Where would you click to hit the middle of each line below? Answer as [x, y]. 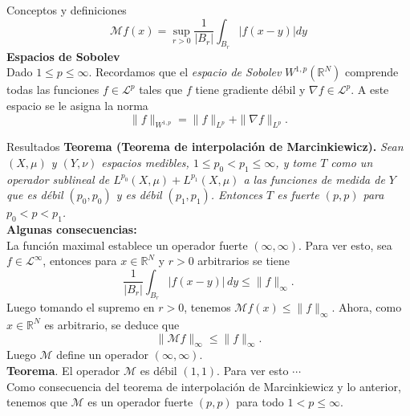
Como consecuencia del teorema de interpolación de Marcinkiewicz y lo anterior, [204, 386]
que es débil [35, 195]
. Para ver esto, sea [345, 245]
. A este [370, 90]
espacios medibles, [145, 162]
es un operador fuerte [140, 402]
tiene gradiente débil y [250, 90]
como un [352, 162]
